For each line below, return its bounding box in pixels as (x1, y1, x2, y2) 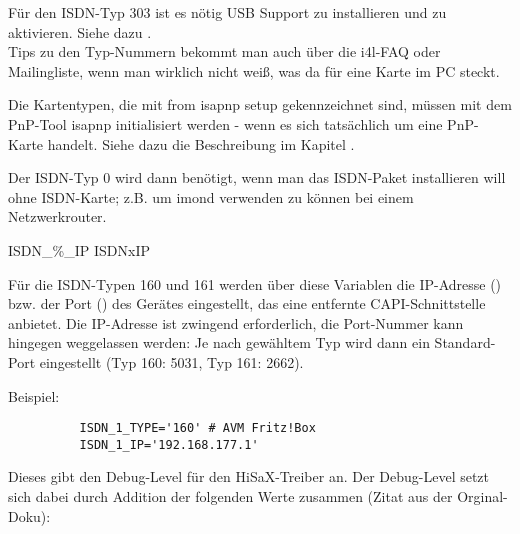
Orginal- (457, 486, 508, 506)
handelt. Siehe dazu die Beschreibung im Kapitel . (47, 133, 355, 154)
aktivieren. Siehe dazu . (8, 21, 152, 42)
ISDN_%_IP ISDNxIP (8, 239, 150, 260)
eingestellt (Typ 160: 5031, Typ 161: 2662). (39, 351, 304, 372)
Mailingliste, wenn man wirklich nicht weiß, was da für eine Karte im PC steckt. (8, 60, 500, 81)
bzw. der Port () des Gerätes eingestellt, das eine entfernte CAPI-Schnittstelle (8, 293, 486, 314)
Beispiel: (8, 385, 60, 406)
